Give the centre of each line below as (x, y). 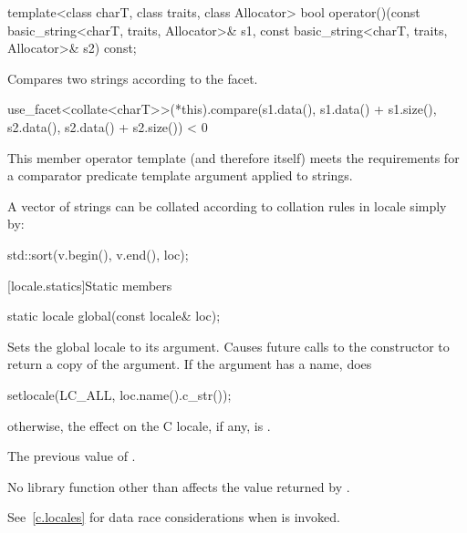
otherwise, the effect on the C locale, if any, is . (139, 425)
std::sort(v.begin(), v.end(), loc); (98, 254)
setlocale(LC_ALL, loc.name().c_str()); (119, 394)
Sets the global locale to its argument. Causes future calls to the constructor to (228, 346)
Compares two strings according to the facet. (133, 78)
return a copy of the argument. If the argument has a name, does (190, 364)
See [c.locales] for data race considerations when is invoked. (174, 517)
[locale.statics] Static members (90, 285)
